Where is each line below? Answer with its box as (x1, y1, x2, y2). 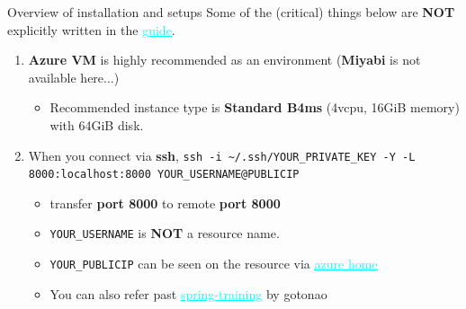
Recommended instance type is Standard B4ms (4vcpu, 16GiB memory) (49, 98, 460, 117)
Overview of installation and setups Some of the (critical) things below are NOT (7, 3, 455, 21)
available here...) (28, 67, 120, 86)
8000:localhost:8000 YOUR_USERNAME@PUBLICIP (28, 168, 300, 181)
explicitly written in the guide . (7, 20, 175, 39)
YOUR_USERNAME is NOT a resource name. (49, 224, 280, 243)
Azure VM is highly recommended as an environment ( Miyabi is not (28, 50, 421, 69)
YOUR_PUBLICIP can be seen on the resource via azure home (49, 254, 378, 273)
